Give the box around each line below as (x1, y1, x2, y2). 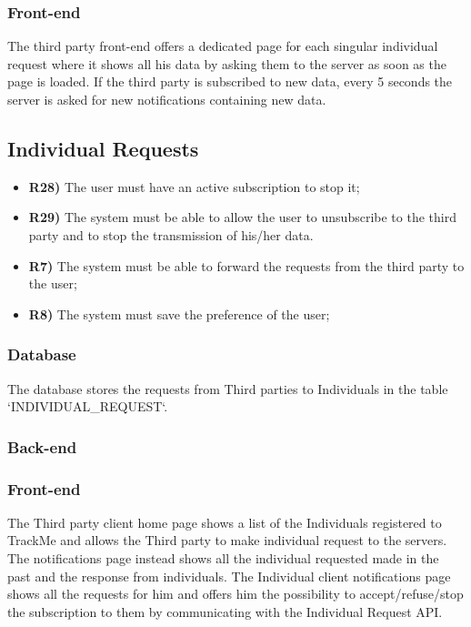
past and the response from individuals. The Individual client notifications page (7, 566, 451, 585)
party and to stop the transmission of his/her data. (28, 225, 314, 244)
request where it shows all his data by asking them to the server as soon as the (7, 54, 446, 73)
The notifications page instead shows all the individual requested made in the (7, 549, 439, 568)
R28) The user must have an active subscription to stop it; (28, 177, 360, 196)
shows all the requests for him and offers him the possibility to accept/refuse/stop (7, 584, 464, 603)
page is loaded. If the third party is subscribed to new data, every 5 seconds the (7, 72, 453, 91)
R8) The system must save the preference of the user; (28, 304, 330, 323)
